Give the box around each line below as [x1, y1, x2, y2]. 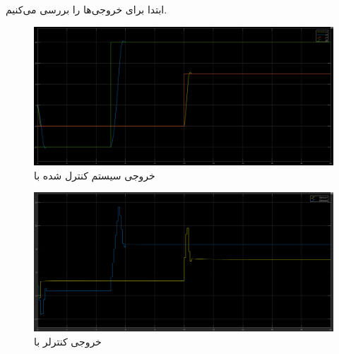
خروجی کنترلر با [34, 334, 102, 348]
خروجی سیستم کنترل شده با [34, 167, 155, 182]
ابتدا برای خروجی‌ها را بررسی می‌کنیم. [6, 1, 167, 16]
